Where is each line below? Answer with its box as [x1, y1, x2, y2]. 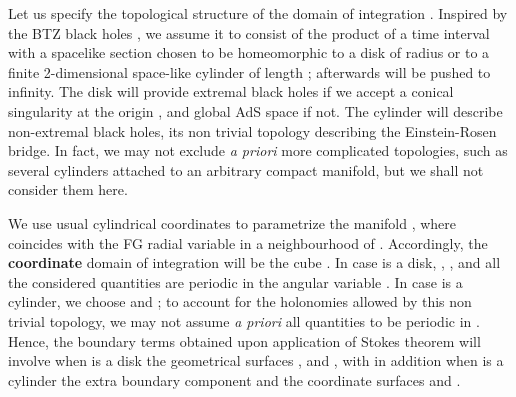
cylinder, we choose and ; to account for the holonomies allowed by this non [8, 291, 472, 312]
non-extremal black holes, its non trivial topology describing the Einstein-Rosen [8, 120, 497, 141]
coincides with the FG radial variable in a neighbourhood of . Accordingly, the [8, 232, 488, 253]
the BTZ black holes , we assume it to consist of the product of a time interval [8, 22, 490, 43]
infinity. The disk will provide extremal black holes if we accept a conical [8, 81, 454, 102]
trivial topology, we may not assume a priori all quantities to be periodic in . [8, 310, 480, 331]
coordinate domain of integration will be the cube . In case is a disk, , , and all [8, 252, 501, 273]
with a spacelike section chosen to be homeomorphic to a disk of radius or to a [8, 42, 490, 63]
